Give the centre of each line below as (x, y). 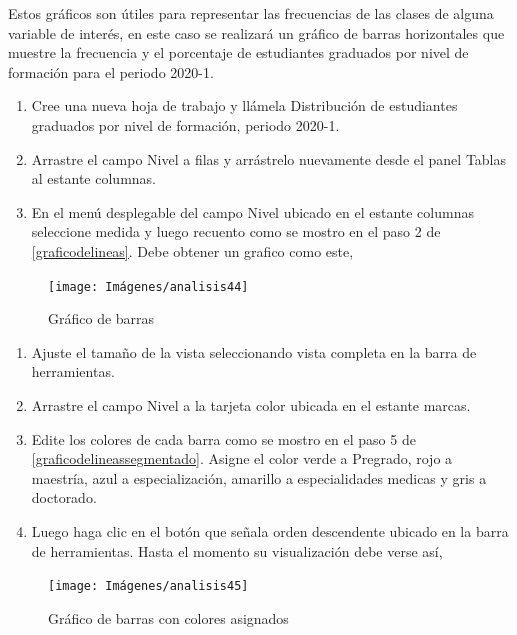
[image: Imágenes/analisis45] (148, 586)
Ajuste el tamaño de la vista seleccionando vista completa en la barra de (254, 351)
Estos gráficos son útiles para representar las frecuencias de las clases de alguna (251, 13)
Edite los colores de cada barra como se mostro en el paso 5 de (223, 438)
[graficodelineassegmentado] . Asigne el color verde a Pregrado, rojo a (242, 458)
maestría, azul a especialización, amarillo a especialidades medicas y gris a (259, 477)
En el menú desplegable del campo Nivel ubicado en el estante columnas (252, 211)
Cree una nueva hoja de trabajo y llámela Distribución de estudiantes (244, 105)
